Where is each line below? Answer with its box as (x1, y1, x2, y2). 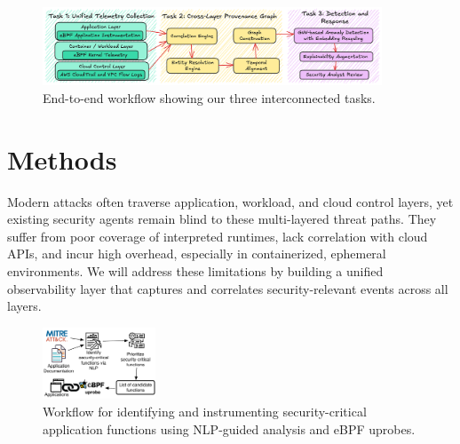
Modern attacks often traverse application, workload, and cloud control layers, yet (7, 192, 454, 210)
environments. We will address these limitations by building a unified (7, 262, 384, 280)
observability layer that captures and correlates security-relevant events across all (7, 279, 448, 297)
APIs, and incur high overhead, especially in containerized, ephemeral (7, 244, 386, 263)
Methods (7, 140, 117, 177)
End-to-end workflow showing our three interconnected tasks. (43, 88, 376, 107)
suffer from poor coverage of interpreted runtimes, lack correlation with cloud (7, 226, 428, 245)
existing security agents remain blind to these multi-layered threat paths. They (7, 210, 437, 228)
